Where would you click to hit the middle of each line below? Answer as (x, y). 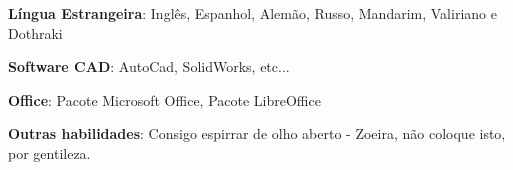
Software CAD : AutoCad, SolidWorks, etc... (149, 66)
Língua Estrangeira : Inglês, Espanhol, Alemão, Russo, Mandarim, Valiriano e (252, 13)
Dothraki (35, 32)
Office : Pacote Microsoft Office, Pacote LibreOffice (164, 99)
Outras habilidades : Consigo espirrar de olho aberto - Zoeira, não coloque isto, (257, 133)
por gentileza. (49, 152)
